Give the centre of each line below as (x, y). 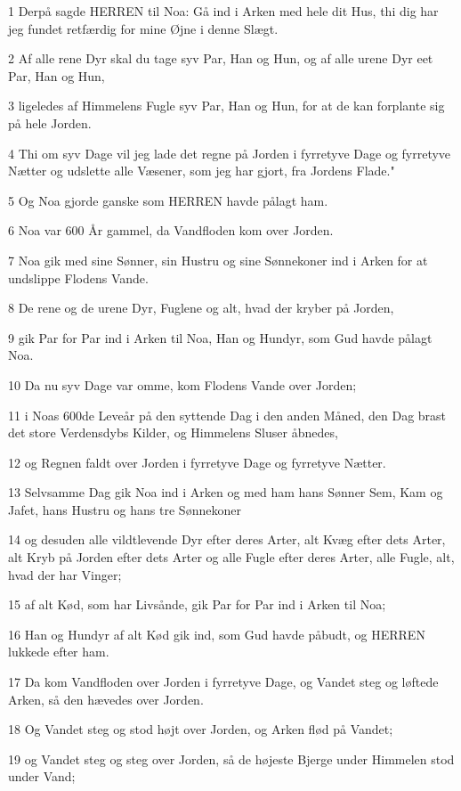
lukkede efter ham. (59, 652)
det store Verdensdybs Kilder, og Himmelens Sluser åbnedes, (173, 432)
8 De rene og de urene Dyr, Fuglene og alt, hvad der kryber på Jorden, (201, 308)
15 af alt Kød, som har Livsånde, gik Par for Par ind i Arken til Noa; (197, 604)
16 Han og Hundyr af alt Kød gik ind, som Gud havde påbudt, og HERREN (217, 634)
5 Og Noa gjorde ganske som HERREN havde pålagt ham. (168, 200)
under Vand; (42, 776)
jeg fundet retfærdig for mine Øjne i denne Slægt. (143, 28)
